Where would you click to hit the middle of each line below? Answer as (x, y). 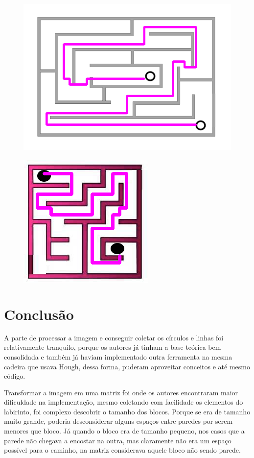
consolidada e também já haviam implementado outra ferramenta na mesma (118, 356)
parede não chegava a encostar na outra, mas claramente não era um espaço (118, 440)
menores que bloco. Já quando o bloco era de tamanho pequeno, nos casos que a (124, 431)
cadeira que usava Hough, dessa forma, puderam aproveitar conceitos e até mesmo (127, 366)
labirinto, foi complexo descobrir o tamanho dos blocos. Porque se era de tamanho (127, 411)
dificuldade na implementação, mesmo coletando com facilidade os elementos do (124, 402)
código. (15, 376)
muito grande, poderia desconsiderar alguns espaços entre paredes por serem (118, 421)
